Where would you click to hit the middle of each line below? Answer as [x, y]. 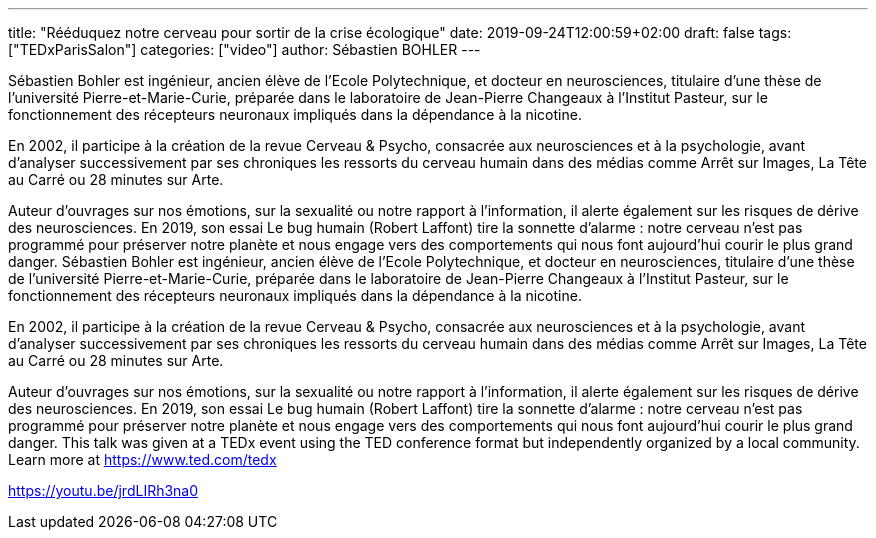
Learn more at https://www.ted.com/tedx [142, 459]
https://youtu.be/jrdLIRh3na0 [103, 490]
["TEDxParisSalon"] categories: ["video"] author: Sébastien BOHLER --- [244, 49]
